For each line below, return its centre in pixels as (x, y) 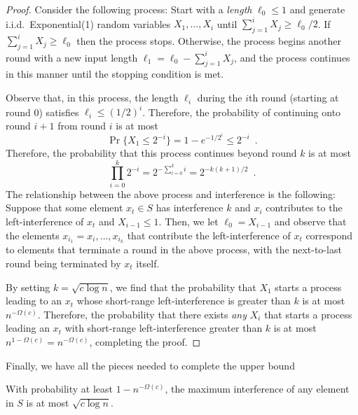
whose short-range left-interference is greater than (184, 301)
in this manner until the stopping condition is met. (115, 74)
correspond (329, 235)
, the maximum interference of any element (257, 389)
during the (220, 98)
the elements (33, 235)
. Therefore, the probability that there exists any (142, 314)
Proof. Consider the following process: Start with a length (129, 9)
